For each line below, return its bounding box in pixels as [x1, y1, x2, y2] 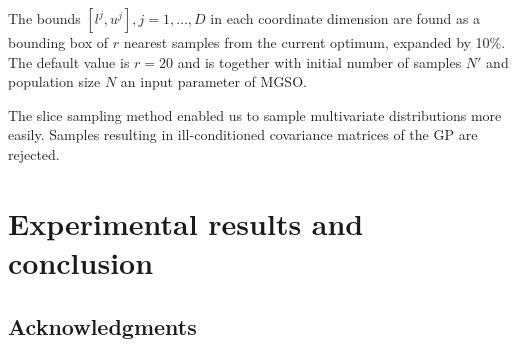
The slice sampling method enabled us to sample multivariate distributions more [8, 104, 502, 125]
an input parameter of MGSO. [120, 71, 307, 92]
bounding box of [8, 32, 108, 52]
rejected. [8, 143, 60, 164]
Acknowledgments [8, 310, 197, 341]
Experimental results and [8, 202, 364, 243]
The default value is [8, 51, 130, 72]
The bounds [8, 8, 81, 28]
